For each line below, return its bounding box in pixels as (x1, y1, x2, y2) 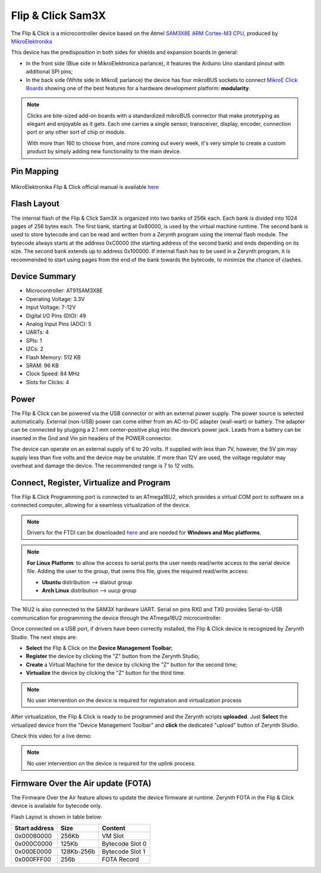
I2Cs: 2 (26, 345, 44, 353)
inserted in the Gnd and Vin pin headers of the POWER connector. (11, 434, 172, 442)
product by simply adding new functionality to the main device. (27, 148, 181, 155)
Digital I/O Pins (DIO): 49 (26, 312, 86, 319)
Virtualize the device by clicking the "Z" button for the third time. (26, 669, 185, 676)
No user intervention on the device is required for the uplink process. (27, 760, 196, 767)
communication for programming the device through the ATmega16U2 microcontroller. (11, 614, 222, 621)
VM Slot (102, 831, 124, 840)
